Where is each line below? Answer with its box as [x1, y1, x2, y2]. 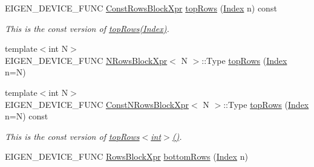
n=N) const [5, 110, 48, 122]
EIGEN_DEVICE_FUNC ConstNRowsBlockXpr [5, 98, 189, 110]
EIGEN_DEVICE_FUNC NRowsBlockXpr [5, 54, 168, 66]
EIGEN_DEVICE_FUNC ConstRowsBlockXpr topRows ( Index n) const [5, 2, 277, 14]
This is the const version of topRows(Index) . [5, 22, 169, 34]
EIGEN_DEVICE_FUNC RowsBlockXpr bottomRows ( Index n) [5, 150, 248, 163]
